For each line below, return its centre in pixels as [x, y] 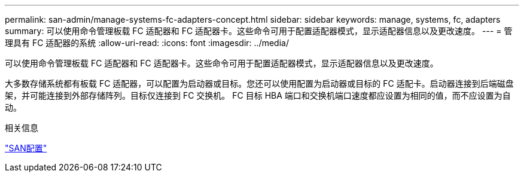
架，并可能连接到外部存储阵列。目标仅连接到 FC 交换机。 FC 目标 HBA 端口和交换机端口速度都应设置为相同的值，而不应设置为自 [258, 95]
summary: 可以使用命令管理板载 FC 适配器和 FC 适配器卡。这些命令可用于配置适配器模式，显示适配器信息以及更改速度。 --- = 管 [259, 31]
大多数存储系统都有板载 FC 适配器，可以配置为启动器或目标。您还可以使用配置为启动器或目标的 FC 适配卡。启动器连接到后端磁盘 [259, 83]
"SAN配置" [26, 148]
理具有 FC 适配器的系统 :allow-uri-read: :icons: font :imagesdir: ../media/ [147, 43]
